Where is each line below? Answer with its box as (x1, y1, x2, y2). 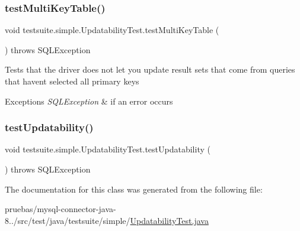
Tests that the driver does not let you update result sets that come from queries (5, 63, 295, 76)
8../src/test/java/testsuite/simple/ (5, 214, 130, 226)
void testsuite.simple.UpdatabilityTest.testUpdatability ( (5, 143, 210, 155)
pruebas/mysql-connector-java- (5, 203, 116, 215)
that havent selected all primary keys (5, 75, 139, 87)
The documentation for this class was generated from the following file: (5, 183, 263, 195)
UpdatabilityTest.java (130, 214, 209, 226)
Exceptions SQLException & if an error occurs (5, 95, 173, 107)
